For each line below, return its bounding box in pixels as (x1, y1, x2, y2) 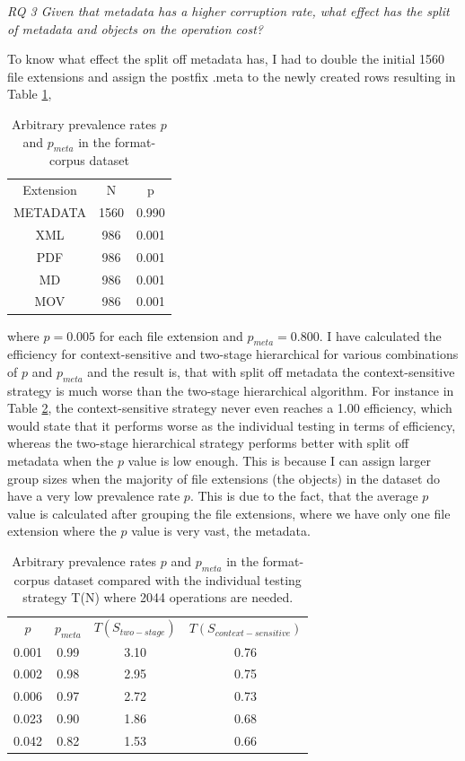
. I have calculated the (319, 326, 442, 345)
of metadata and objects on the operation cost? (7, 19, 263, 38)
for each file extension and (99, 326, 243, 345)
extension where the (7, 521, 117, 540)
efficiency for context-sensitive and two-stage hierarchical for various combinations (7, 345, 459, 363)
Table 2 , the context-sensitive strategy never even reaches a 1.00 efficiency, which (7, 398, 452, 417)
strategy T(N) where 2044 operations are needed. (22, 588, 294, 607)
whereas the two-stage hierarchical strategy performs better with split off (7, 433, 409, 452)
